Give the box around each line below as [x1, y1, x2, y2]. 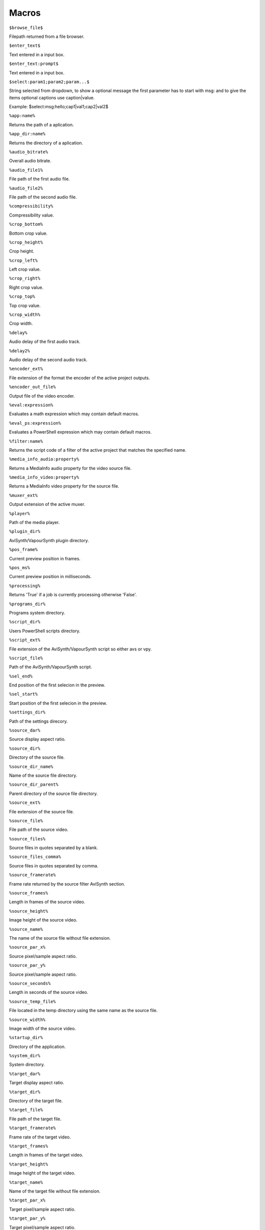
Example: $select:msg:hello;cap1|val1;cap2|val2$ [9, 104, 108, 110]
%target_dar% [9, 1071, 41, 1076]
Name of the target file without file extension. [9, 1188, 101, 1194]
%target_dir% [9, 1089, 41, 1095]
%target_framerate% [9, 1125, 56, 1131]
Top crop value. [9, 303, 41, 308]
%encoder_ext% [9, 366, 43, 371]
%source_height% [9, 908, 49, 914]
